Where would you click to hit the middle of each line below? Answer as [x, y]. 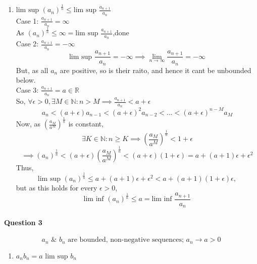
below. [26, 80]
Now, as [28, 124]
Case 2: [27, 44]
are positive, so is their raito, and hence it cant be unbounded [156, 70]
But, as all [32, 70]
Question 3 [23, 222]
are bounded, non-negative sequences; [126, 240]
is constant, [86, 124]
